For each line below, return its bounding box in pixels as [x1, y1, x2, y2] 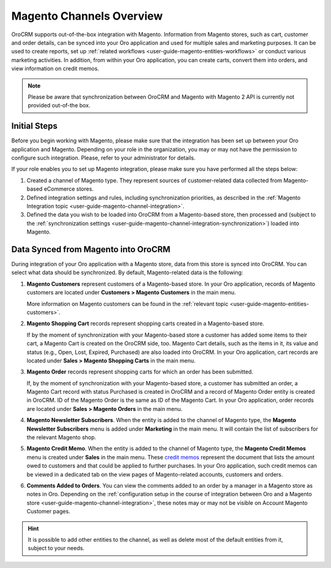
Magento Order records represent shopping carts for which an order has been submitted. [26, 368, 254, 375]
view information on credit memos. [11, 65, 99, 72]
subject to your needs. [28, 545, 85, 552]
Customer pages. [26, 508, 70, 515]
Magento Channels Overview [11, 9, 163, 23]
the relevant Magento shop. [26, 434, 96, 441]
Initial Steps [11, 121, 58, 131]
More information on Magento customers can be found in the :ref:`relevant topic [26, 300, 229, 307]
